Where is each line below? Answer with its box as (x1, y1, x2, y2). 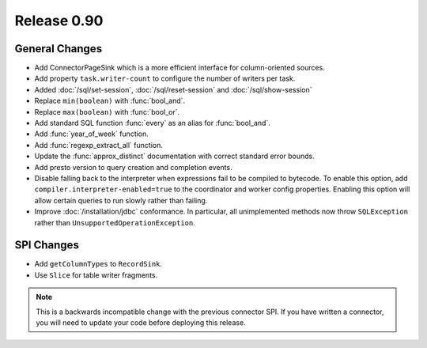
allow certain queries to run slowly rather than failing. (34, 195, 208, 205)
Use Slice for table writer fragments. (34, 270, 158, 280)
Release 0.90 (14, 12, 104, 29)
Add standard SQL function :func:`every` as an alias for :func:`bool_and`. (34, 119, 270, 128)
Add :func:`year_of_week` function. (34, 129, 149, 138)
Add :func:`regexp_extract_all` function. (34, 140, 164, 149)
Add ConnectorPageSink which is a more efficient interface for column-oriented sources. (34, 63, 326, 73)
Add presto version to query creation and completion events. (34, 162, 232, 172)
